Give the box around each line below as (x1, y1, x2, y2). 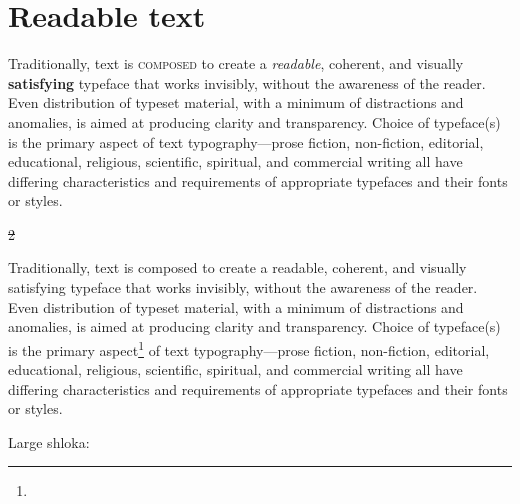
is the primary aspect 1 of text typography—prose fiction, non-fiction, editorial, (8, 336, 490, 360)
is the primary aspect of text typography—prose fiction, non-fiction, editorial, (8, 131, 484, 152)
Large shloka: (8, 431, 90, 452)
